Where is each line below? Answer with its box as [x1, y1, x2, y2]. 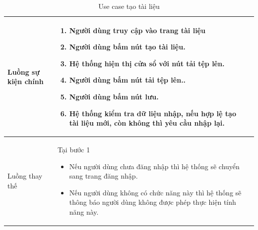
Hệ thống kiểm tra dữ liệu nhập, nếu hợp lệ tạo [69, 108, 236, 118]
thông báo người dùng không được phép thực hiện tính [69, 197, 236, 207]
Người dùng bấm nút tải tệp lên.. [69, 75, 186, 85]
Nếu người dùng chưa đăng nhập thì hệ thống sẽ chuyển [69, 161, 240, 171]
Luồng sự [7, 66, 40, 77]
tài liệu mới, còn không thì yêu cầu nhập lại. [69, 118, 225, 128]
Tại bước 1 [57, 144, 90, 154]
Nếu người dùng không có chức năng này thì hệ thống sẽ [69, 187, 242, 197]
